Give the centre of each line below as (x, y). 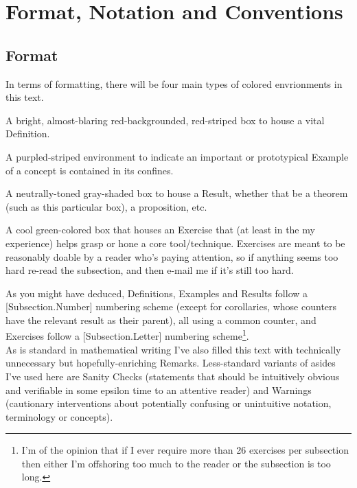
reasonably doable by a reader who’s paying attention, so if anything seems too (172, 256)
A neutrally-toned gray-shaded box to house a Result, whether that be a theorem (177, 193)
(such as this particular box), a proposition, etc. (106, 206)
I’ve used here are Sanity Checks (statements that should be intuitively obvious (173, 376)
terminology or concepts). (59, 416)
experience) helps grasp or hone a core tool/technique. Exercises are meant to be (175, 243)
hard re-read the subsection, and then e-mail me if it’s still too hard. (150, 270)
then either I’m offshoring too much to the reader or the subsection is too (176, 463)
